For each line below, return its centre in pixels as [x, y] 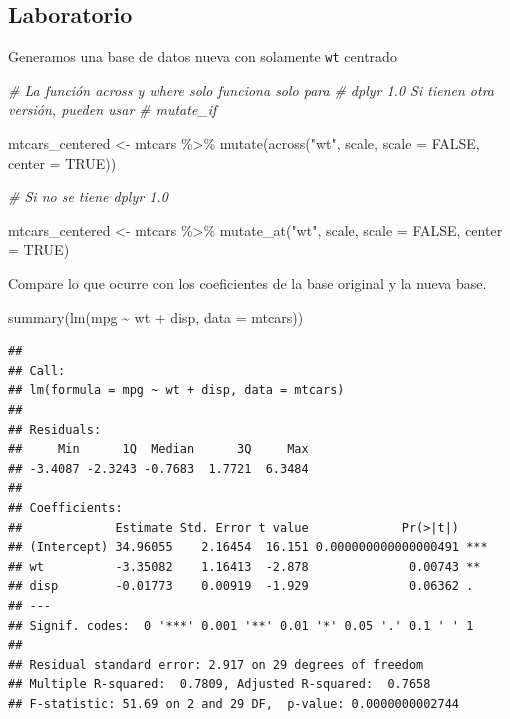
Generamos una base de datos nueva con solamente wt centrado [202, 56]
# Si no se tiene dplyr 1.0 [88, 196]
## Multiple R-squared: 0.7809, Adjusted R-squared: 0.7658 [219, 684]
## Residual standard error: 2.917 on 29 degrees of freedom [216, 664]
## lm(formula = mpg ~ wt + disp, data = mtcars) [176, 390]
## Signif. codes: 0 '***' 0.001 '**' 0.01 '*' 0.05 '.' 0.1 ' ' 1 [241, 625]
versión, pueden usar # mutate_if [112, 109]
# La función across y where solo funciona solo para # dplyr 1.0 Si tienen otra [251, 89]
